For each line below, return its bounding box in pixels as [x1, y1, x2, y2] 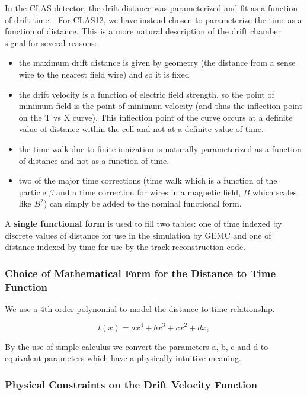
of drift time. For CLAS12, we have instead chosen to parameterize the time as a [5, 13, 302, 25]
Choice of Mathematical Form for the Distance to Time [5, 265, 276, 280]
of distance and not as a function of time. [18, 154, 170, 166]
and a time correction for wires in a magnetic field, [56, 185, 241, 198]
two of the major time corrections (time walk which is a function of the [18, 174, 277, 187]
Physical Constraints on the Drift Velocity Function [5, 377, 258, 391]
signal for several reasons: [5, 36, 97, 49]
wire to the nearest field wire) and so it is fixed [18, 68, 190, 80]
